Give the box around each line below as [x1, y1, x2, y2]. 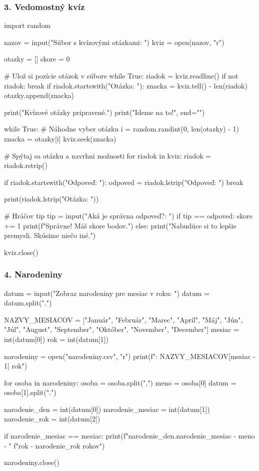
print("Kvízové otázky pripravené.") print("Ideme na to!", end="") [4, 106, 205, 117]
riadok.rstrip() [4, 160, 47, 170]
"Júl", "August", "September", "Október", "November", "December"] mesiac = [4, 324, 239, 334]
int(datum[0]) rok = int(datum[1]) [4, 333, 108, 344]
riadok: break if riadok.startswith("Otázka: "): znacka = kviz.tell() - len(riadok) [4, 80, 247, 90]
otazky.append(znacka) [4, 90, 74, 100]
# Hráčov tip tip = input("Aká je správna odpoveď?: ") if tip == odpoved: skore [4, 210, 252, 220]
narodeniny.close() [4, 457, 59, 467]
